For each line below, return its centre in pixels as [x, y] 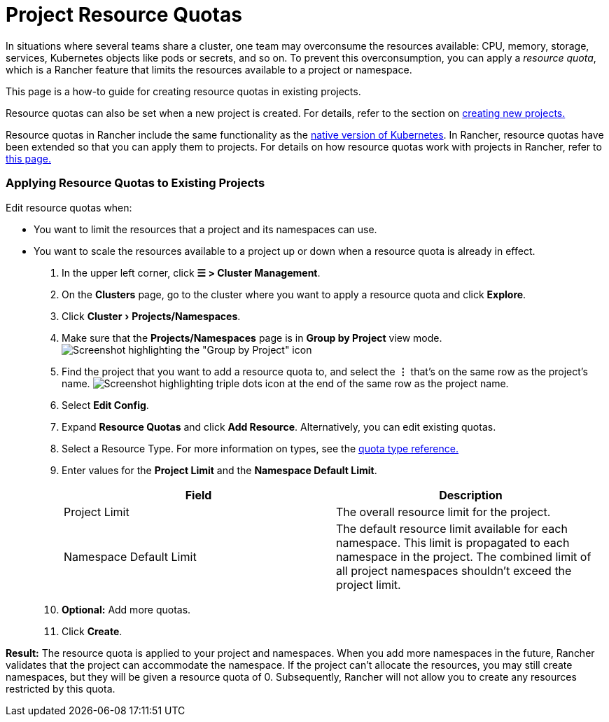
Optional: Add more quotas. [126, 609]
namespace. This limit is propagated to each [453, 542]
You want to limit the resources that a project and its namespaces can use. [205, 229]
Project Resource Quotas [124, 15]
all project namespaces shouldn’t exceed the [454, 570]
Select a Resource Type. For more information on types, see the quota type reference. [260, 448]
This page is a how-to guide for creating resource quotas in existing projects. [183, 91]
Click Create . [92, 631]
